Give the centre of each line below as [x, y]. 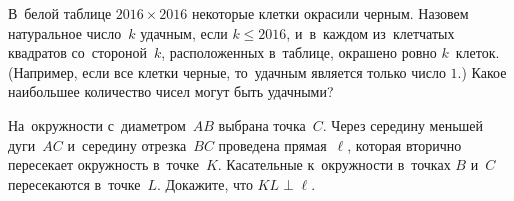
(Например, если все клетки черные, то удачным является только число [227, 71]
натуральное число [65, 32]
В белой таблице [60, 13]
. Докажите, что [205, 183]
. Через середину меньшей [403, 124]
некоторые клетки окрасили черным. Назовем [330, 13]
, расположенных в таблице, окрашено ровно [299, 52]
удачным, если [184, 32]
